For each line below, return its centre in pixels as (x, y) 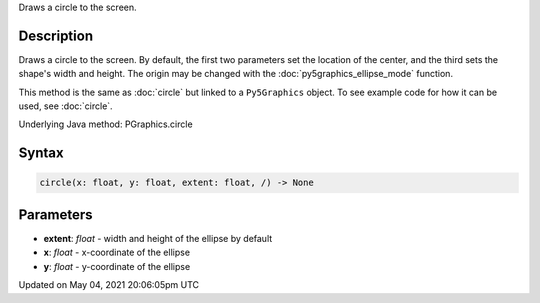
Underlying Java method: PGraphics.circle (106, 124)
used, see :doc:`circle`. (66, 106)
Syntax (41, 153)
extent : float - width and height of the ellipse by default (158, 238)
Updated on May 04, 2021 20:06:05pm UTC (109, 285)
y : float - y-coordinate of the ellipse (117, 266)
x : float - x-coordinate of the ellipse (116, 252)
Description (56, 35)
